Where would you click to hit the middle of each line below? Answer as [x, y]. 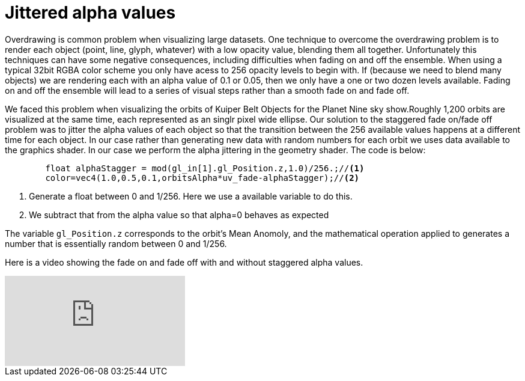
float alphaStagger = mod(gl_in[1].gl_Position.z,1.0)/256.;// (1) [205, 168]
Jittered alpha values [90, 13]
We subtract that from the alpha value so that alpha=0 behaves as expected [179, 215]
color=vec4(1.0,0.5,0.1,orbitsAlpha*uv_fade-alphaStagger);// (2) [202, 178]
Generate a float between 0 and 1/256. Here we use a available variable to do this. [191, 196]
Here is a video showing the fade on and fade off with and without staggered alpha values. [184, 262]
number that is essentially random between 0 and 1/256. [116, 243]
